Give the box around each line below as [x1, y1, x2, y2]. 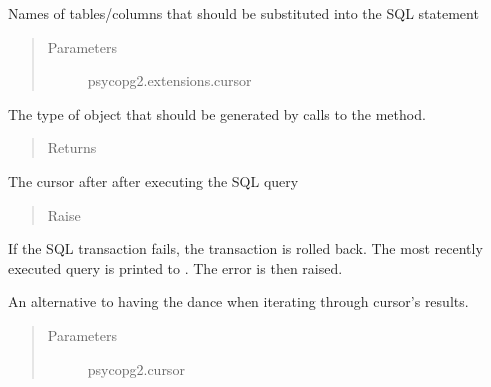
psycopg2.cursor [87, 358, 185, 379]
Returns [47, 137, 97, 158]
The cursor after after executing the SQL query [8, 170, 299, 191]
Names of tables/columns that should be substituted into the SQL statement [8, 3, 479, 23]
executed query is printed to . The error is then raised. [8, 257, 343, 278]
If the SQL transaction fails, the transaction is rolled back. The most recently [8, 238, 483, 259]
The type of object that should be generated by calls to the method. [8, 103, 426, 124]
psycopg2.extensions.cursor [87, 70, 252, 91]
